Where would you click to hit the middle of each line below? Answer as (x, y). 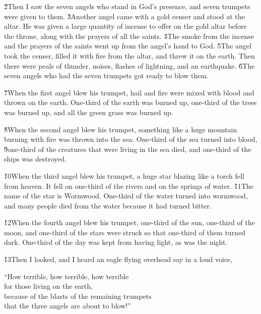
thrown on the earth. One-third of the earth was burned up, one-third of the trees (130, 102)
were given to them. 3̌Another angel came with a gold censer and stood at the (124, 16)
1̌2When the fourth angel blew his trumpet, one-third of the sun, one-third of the (129, 222)
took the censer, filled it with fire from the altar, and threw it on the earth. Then (129, 55)
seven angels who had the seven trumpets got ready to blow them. (106, 75)
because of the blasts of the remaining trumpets (78, 296)
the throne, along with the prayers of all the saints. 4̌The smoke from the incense (129, 36)
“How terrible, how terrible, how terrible (67, 276)
